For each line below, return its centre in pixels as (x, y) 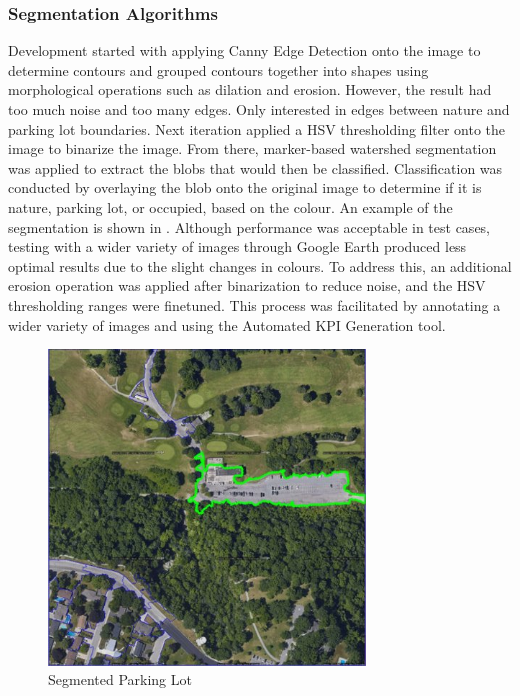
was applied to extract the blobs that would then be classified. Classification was (255, 167)
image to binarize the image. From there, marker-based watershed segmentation (252, 148)
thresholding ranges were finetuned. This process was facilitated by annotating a (254, 304)
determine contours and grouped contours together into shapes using (218, 69)
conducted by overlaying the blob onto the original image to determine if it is (245, 187)
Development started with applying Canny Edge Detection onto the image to (244, 50)
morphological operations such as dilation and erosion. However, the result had (250, 89)
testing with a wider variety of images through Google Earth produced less (237, 246)
